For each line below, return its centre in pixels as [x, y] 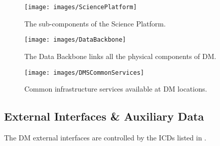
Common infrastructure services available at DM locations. [116, 89]
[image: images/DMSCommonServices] [84, 72]
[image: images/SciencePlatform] [81, 7]
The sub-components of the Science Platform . [95, 23]
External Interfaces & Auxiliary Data [104, 116]
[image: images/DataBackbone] [75, 40]
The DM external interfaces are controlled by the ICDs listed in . [105, 137]
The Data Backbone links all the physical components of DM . [120, 56]
